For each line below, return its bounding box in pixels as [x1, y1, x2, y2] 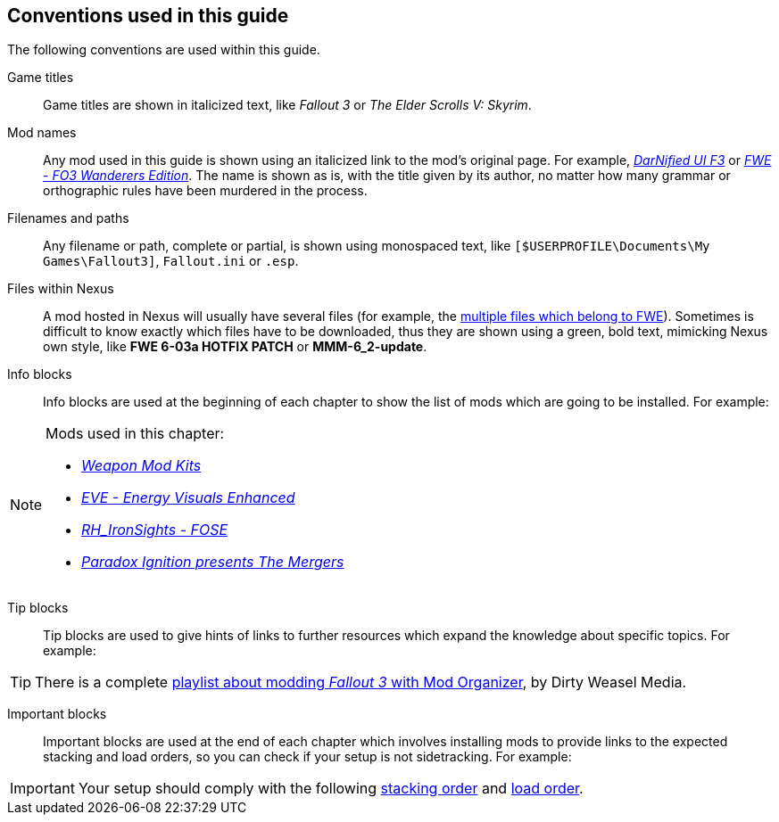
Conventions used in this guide [7, 4, 289, 27]
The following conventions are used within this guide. [7, 42, 320, 58]
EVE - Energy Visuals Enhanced [81, 489, 295, 507]
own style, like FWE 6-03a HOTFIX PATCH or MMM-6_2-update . [43, 339, 427, 355]
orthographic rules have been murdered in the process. [43, 183, 368, 199]
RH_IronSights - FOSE [81, 521, 228, 539]
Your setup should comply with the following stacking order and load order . [78, 779, 584, 798]
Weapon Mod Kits [81, 456, 202, 475]
